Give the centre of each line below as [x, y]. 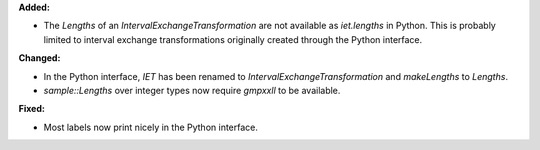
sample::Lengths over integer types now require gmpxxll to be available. [192, 90]
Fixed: [31, 109]
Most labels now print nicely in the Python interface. [151, 127]
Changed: [39, 58]
